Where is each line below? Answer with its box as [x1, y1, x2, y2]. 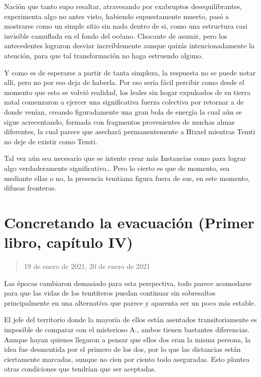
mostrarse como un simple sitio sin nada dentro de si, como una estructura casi [4, 21, 247, 31]
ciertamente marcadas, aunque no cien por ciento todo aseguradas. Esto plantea [4, 353, 250, 364]
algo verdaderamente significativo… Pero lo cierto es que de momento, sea [4, 162, 230, 173]
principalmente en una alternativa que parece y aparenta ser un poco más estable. [4, 297, 256, 308]
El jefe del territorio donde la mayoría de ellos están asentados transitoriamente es [4, 314, 257, 325]
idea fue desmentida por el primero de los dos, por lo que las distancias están [4, 344, 241, 354]
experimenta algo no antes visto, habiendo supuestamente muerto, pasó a [4, 11, 229, 21]
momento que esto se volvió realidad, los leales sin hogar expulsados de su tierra [4, 86, 250, 97]
